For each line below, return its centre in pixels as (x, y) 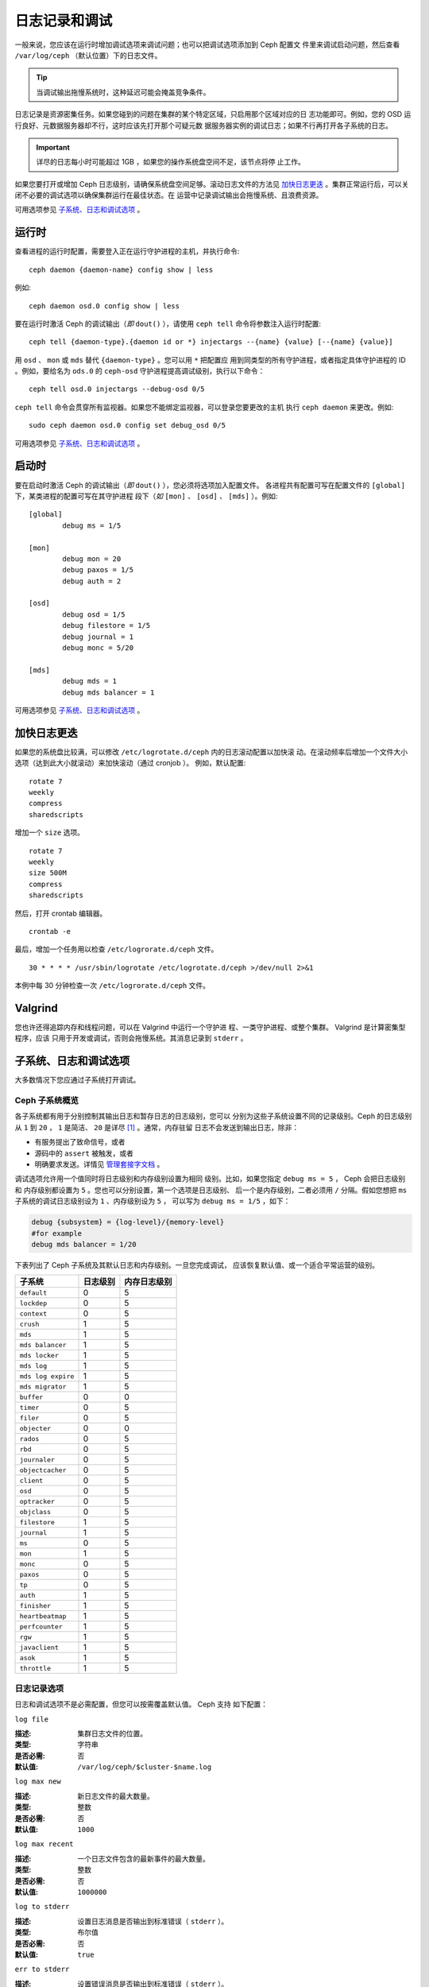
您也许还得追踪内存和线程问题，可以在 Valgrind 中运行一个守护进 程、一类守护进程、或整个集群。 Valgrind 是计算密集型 (210, 1027)
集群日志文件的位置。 (112, 1733)
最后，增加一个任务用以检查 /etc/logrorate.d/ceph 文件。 (116, 949)
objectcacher (43, 1470)
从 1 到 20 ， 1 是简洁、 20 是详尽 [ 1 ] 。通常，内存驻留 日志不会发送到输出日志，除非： (157, 1127)
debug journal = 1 (98, 637)
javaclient (39, 1647)
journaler (37, 1460)
